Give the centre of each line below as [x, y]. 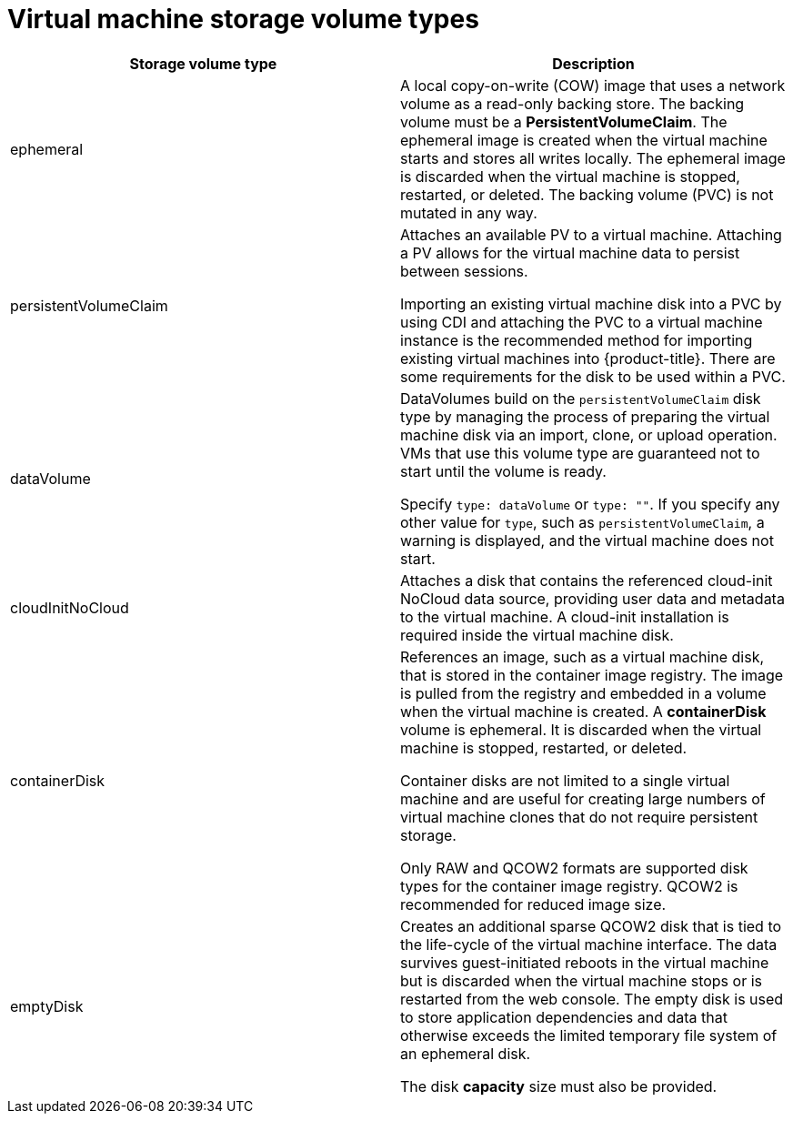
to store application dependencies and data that [564, 1017]
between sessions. [464, 271]
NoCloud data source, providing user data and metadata [592, 598]
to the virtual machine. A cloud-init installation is [565, 616]
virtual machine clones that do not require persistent [579, 817]
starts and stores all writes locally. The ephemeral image [593, 158]
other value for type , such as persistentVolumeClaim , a [582, 522]
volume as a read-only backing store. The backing [572, 103]
